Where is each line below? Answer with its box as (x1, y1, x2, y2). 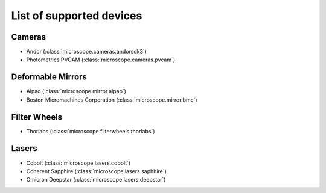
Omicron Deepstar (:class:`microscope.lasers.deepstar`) (26, 176, 166, 183)
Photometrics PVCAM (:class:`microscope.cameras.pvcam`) (26, 56, 176, 63)
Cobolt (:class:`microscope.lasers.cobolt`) (26, 159, 131, 167)
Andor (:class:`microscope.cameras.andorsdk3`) (26, 48, 147, 55)
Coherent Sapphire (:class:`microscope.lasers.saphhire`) (26, 167, 167, 174)
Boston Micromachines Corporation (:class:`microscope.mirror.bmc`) (26, 96, 197, 103)
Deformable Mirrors (11, 72, 88, 82)
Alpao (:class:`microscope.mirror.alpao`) (26, 88, 127, 95)
